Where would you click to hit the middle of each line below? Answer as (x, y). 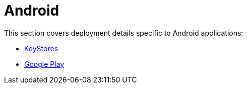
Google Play (44, 64)
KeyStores (41, 48)
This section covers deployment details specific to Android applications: (124, 33)
